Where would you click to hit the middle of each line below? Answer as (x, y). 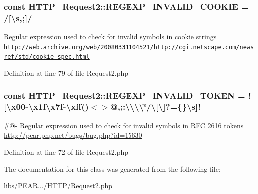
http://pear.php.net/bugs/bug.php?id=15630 (73, 135)
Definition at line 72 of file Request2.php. (67, 151)
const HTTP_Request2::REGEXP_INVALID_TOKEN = (125, 95)
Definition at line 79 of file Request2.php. (67, 73)
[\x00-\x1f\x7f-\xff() (46, 106)
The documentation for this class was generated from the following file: (112, 168)
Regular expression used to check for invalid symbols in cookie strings (110, 37)
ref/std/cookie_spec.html (47, 57)
